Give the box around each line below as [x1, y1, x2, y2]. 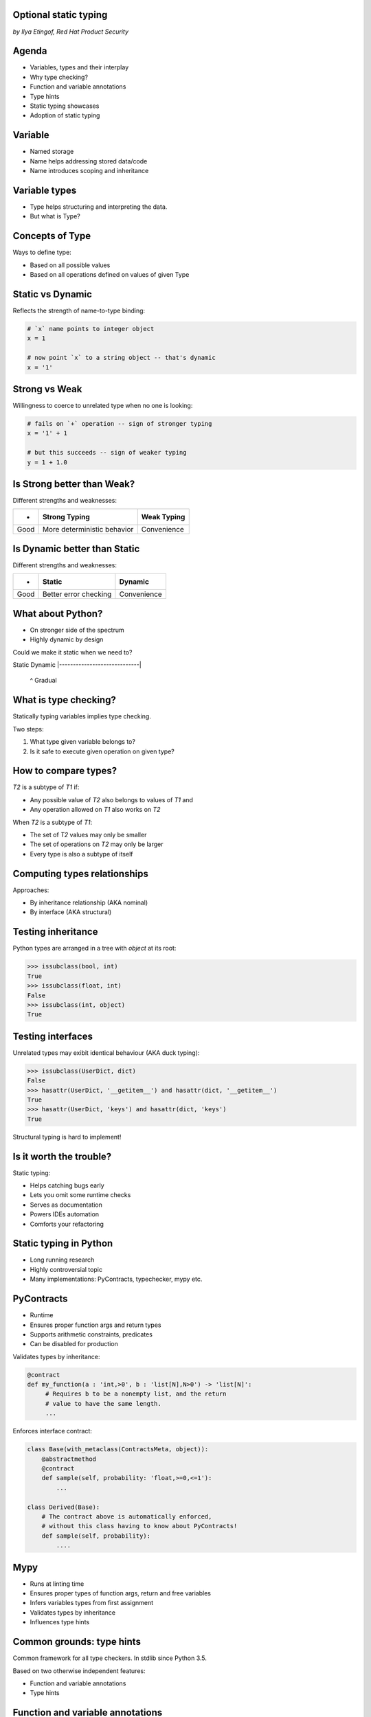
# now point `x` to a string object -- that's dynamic [27, 354, 216, 362]
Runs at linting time [30, 1580, 85, 1588]
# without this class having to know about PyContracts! [41, 1522, 238, 1530]
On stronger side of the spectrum [30, 626, 124, 634]
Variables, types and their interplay [30, 63, 129, 71]
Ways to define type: [12, 248, 71, 257]
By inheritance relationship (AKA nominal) [30, 898, 148, 907]
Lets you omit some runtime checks [30, 1191, 131, 1199]
